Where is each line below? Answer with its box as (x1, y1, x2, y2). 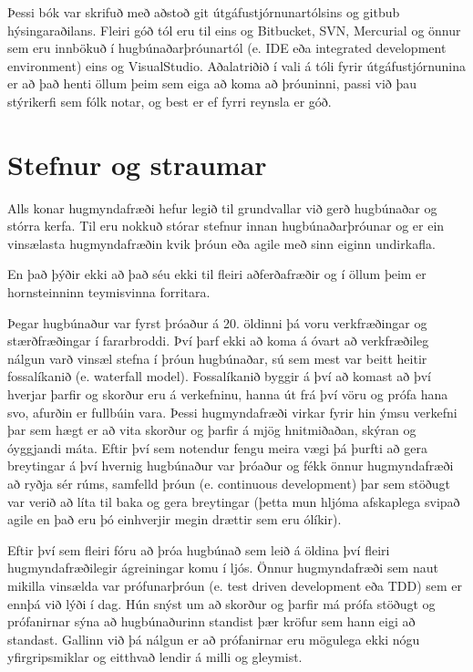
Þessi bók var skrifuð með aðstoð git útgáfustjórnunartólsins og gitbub (7, 3, 400, 21)
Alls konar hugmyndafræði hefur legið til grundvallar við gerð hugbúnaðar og (7, 198, 437, 217)
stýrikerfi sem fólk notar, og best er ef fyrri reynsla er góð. (7, 91, 332, 110)
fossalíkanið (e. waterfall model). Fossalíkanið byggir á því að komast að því (7, 367, 432, 386)
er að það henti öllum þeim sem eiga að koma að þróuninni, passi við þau (7, 74, 417, 93)
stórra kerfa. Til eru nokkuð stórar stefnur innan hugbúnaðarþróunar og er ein (7, 216, 445, 235)
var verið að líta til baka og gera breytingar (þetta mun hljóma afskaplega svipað (7, 491, 460, 511)
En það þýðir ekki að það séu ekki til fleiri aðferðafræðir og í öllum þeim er (7, 264, 427, 284)
